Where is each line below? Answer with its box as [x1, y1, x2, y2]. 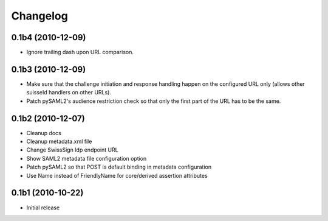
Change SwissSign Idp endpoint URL [26, 146, 118, 153]
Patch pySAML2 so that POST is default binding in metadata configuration [26, 163, 212, 170]
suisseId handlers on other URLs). [26, 89, 112, 96]
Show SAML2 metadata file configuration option [26, 155, 147, 162]
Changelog [11, 9, 68, 23]
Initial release [26, 204, 60, 211]
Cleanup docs [26, 129, 62, 136]
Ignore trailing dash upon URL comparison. [26, 49, 134, 56]
